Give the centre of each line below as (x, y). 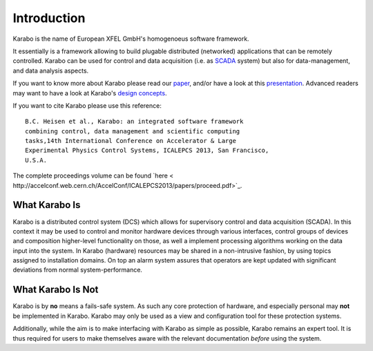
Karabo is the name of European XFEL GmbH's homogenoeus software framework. (131, 39)
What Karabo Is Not (56, 290)
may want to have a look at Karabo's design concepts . (90, 93)
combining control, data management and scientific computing (133, 131)
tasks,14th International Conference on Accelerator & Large (131, 141)
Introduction (49, 18)
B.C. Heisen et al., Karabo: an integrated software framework (134, 122)
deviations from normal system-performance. (78, 270)
